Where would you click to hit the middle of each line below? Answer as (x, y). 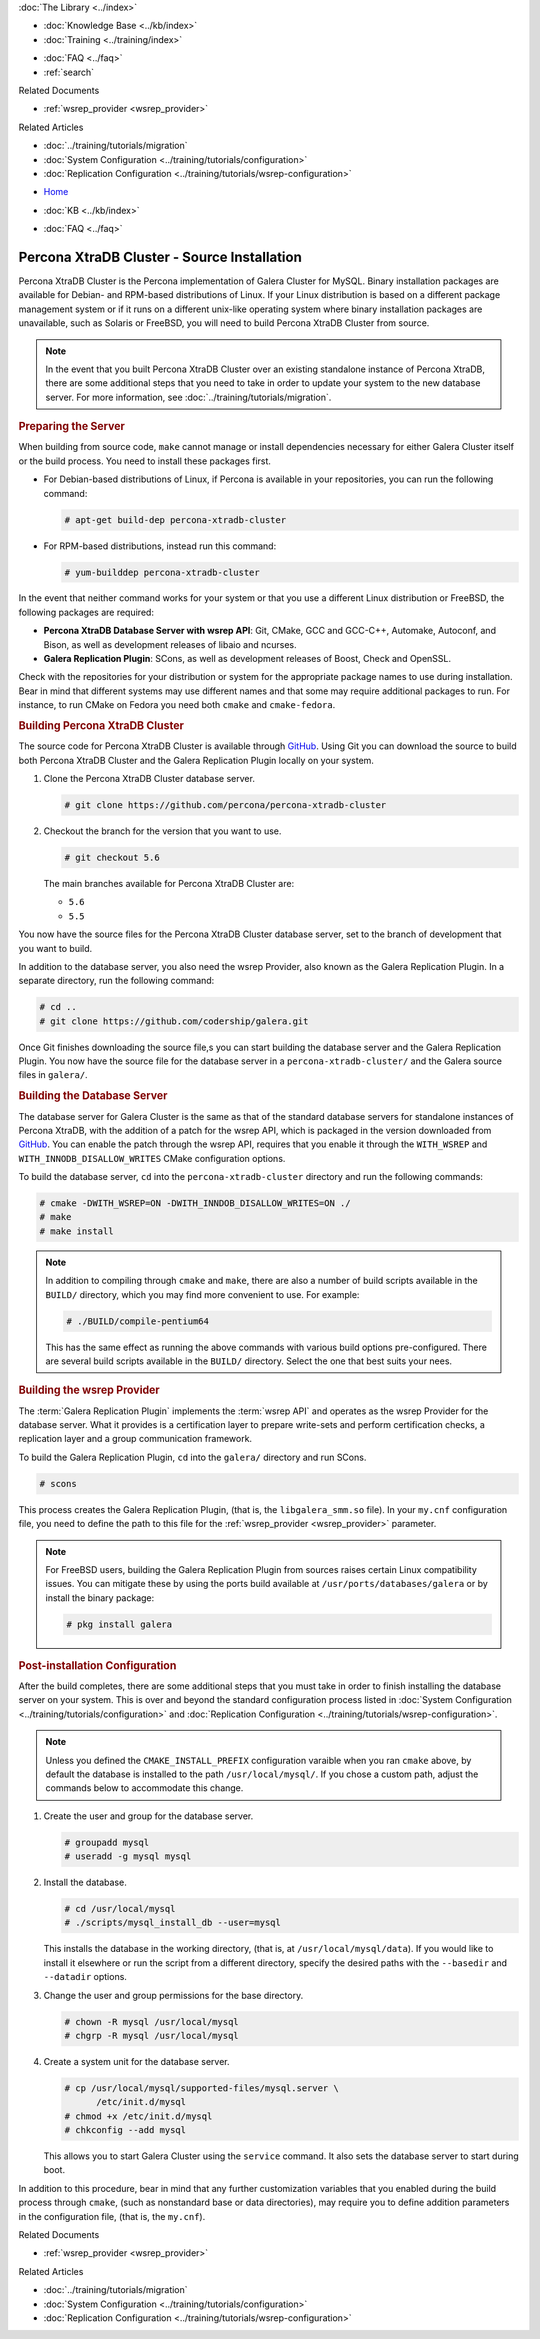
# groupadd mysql (107, 1842)
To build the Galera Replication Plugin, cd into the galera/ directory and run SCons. (192, 1457)
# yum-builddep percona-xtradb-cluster (162, 572)
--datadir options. (85, 1977)
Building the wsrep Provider (89, 1390)
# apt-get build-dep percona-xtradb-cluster (175, 519)
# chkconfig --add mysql (125, 2130)
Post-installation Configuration (97, 1665)
